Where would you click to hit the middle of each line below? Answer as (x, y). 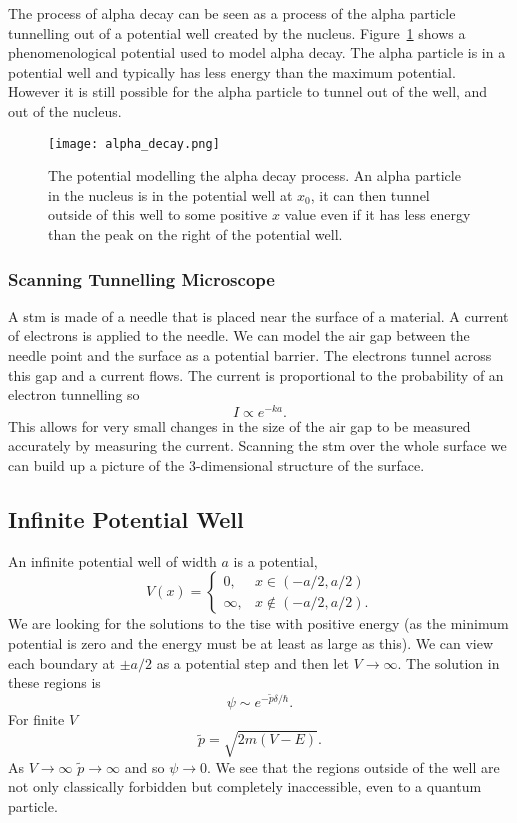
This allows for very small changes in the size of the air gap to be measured (239, 425)
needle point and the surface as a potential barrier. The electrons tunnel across (250, 355)
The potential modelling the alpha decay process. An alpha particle (254, 175)
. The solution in (448, 662)
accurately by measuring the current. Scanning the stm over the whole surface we (257, 445)
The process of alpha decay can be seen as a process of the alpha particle (232, 13)
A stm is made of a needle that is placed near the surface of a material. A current (258, 315)
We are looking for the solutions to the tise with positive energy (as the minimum (258, 623)
